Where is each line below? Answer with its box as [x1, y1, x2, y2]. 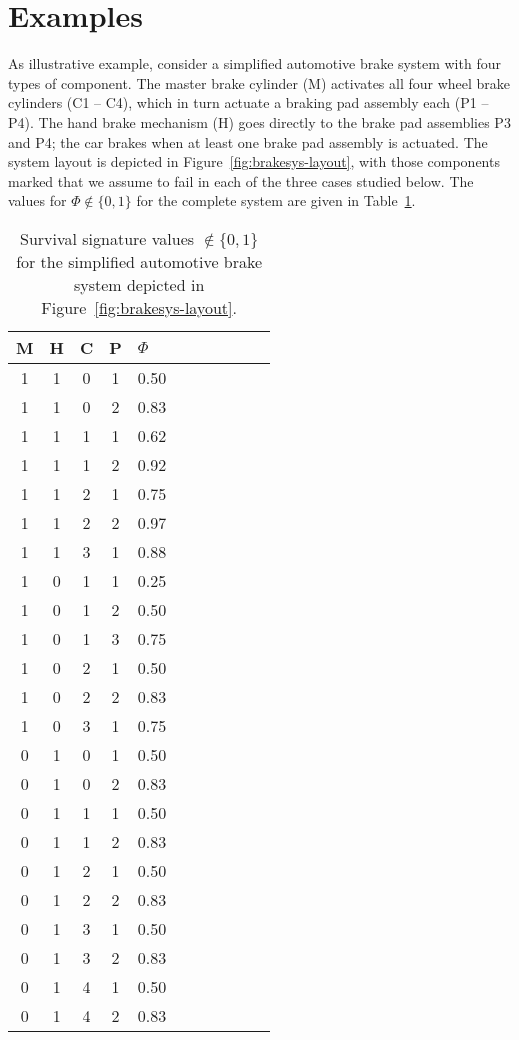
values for [8, 190, 67, 211]
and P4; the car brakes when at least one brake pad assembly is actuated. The [8, 131, 488, 152]
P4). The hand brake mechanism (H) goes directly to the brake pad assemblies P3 [8, 111, 511, 132]
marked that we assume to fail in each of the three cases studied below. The [8, 170, 474, 191]
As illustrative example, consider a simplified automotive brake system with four [8, 53, 501, 74]
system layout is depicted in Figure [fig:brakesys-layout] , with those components [8, 151, 500, 172]
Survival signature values [20, 226, 195, 250]
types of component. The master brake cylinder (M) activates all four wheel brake [8, 72, 511, 93]
